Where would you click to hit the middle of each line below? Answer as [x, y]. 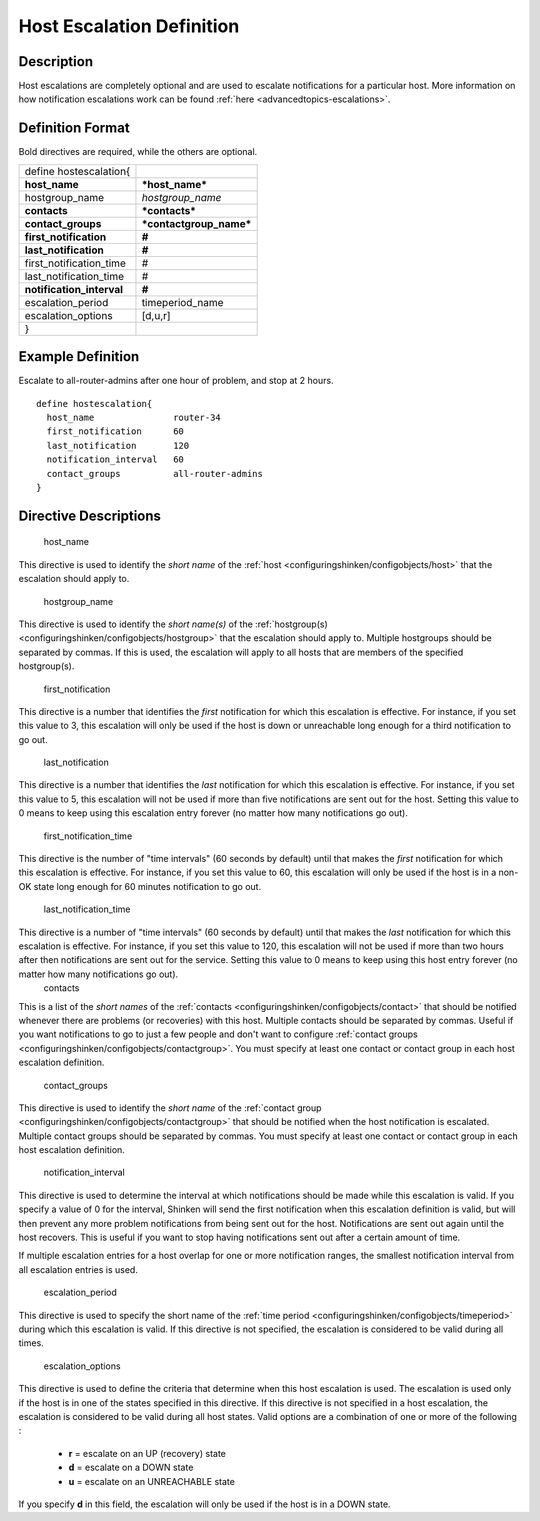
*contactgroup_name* [196, 223]
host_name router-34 [134, 418]
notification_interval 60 [115, 459]
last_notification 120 [118, 445]
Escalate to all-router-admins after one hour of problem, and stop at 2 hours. [176, 381]
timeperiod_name [182, 302]
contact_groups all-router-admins [155, 473]
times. [31, 1343]
